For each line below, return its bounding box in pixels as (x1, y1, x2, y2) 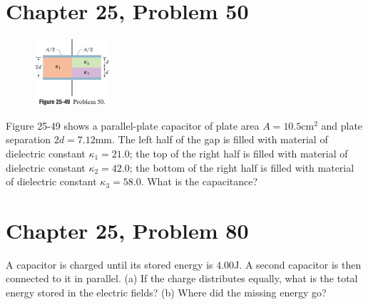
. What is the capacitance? (140, 174, 258, 189)
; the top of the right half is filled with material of (129, 145, 348, 160)
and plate (321, 118, 363, 133)
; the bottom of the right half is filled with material (129, 160, 354, 175)
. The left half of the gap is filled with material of (111, 132, 328, 147)
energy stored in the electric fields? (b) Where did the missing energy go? (6, 285, 327, 300)
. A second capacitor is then (239, 257, 362, 272)
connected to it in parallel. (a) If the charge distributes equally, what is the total (6, 271, 358, 286)
